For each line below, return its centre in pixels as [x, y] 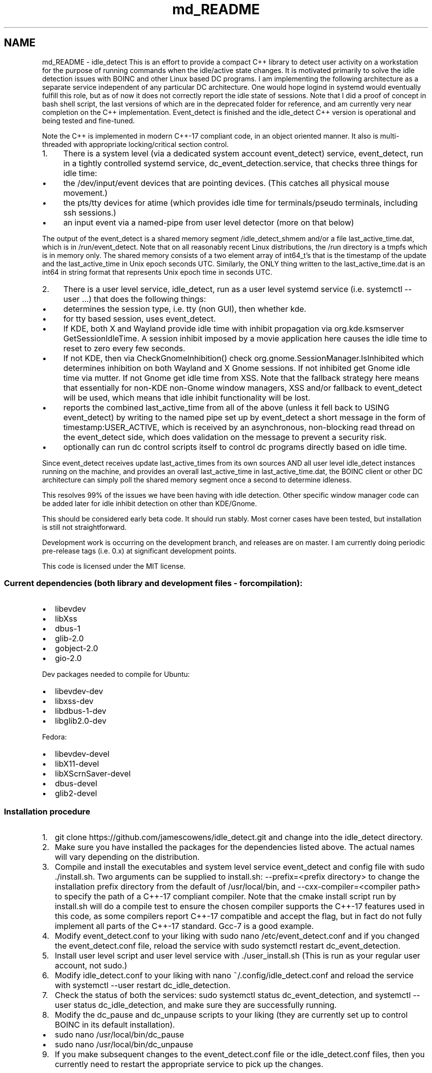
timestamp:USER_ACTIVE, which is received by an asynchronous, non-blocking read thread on [239, 427]
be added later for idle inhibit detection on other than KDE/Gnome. [150, 503]
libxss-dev [74, 701]
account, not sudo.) [91, 966]
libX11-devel [77, 764]
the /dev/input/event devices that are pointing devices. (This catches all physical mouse [226, 183]
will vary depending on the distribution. [127, 857]
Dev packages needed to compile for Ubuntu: [116, 674]
